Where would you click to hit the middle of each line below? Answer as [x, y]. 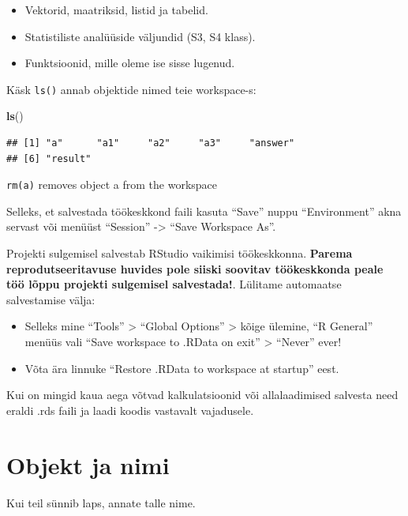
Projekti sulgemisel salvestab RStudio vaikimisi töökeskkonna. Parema [180, 253]
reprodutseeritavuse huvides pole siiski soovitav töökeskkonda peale [195, 268]
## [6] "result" [49, 158]
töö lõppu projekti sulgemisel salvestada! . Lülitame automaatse [174, 284]
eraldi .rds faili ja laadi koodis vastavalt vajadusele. [130, 410]
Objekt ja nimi [88, 464]
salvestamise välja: [51, 299]
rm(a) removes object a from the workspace [112, 185]
